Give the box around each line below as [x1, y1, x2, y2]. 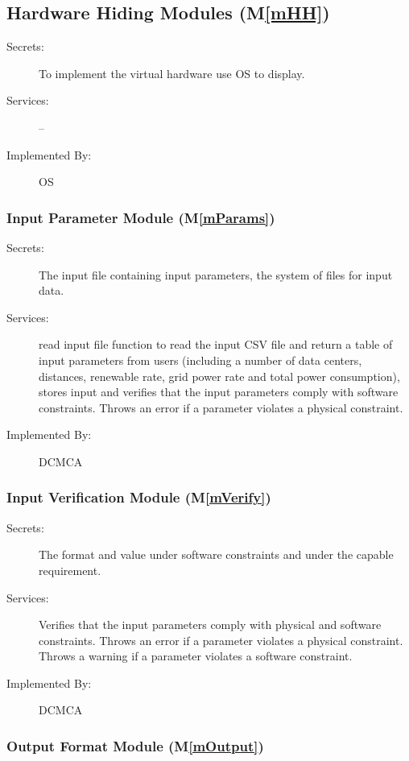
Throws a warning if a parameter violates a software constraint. [39, 647, 353, 664]
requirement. [39, 561, 101, 578]
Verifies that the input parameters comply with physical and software [39, 616, 382, 633]
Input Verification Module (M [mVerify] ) [6, 487, 271, 507]
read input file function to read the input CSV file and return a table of [39, 336, 393, 353]
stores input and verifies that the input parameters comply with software [39, 383, 399, 400]
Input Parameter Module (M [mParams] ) [6, 207, 275, 227]
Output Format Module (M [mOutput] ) [6, 736, 264, 755]
